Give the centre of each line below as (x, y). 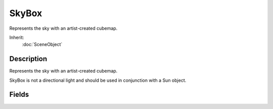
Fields (19, 95)
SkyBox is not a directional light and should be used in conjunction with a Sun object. (98, 80)
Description (28, 59)
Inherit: (17, 37)
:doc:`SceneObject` (42, 44)
